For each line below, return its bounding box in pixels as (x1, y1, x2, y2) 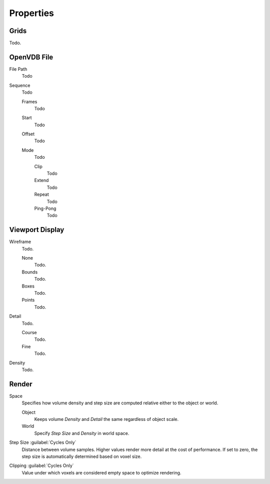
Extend (34, 177, 49, 183)
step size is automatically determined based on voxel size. (21, 453, 142, 459)
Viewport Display (9, 225, 64, 234)
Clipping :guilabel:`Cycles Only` (9, 462, 74, 468)
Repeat (34, 191, 49, 197)
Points (21, 297, 35, 303)
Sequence (9, 82, 30, 88)
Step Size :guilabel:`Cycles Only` (9, 439, 76, 445)
